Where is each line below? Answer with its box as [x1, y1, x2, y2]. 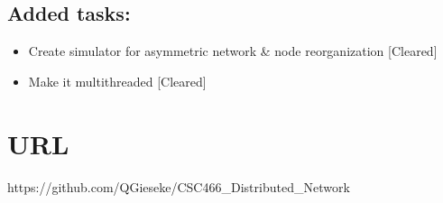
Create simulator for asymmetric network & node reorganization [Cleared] [28, 42, 438, 60]
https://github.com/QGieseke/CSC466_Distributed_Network [7, 177, 350, 196]
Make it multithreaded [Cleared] [28, 71, 207, 90]
